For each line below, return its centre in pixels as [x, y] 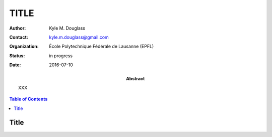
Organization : [24, 46]
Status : [17, 56]
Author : [18, 28]
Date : [15, 65]
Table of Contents [28, 99]
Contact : [19, 37]
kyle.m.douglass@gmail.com [79, 37]
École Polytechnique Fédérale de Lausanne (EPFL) [101, 46]
